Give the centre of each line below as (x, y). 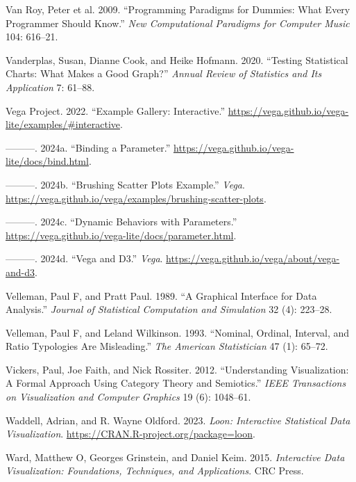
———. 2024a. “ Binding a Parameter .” (88, 147)
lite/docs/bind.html (47, 161)
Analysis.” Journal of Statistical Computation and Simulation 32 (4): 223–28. (169, 309)
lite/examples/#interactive (63, 124)
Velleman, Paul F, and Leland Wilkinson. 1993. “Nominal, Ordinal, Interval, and (178, 332)
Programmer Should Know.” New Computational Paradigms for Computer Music (178, 23)
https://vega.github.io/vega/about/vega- (253, 258)
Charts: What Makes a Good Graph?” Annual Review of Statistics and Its (164, 73)
